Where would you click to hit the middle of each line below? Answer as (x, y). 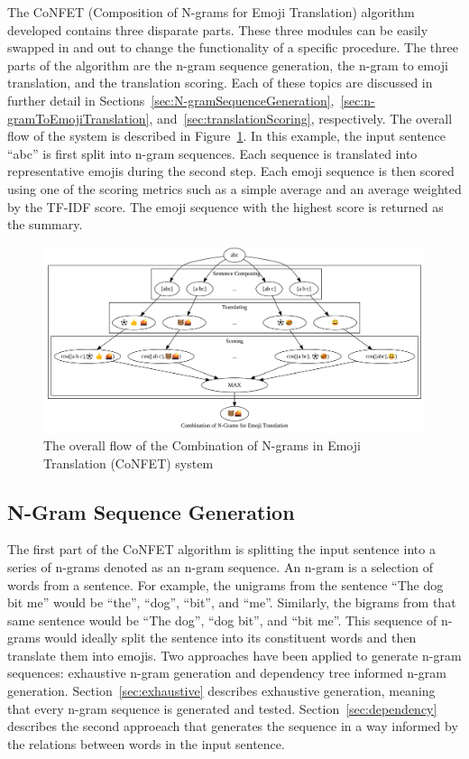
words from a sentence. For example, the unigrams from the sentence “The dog (225, 584)
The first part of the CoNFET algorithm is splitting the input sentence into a (221, 549)
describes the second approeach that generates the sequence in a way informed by (233, 726)
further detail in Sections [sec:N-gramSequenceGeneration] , (171, 100)
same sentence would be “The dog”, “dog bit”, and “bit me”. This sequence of (222, 620)
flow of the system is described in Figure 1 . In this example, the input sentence (227, 136)
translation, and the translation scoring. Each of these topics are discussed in (220, 83)
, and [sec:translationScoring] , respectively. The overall (301, 118)
